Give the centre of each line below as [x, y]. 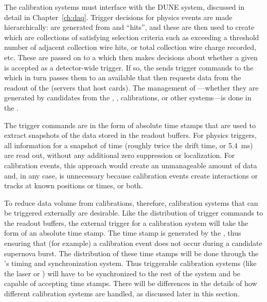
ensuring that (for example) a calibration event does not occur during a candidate [133, 243]
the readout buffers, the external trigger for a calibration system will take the [126, 223]
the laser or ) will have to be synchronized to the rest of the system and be [122, 273]
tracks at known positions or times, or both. [74, 185]
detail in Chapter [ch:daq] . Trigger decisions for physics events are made [118, 17]
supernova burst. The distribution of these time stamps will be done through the [131, 253]
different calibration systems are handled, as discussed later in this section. [122, 294]
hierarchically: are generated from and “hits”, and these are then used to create [129, 27]
